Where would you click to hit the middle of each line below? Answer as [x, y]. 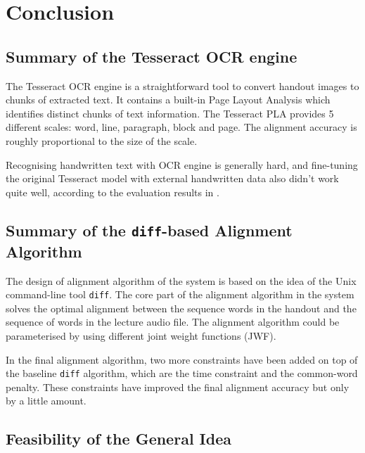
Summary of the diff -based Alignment [149, 230]
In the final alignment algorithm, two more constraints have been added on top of [182, 359]
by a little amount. [46, 401]
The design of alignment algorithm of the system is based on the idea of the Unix [181, 280]
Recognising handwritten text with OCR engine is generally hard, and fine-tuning [182, 164]
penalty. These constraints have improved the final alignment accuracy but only [178, 387]
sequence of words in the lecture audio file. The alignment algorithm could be [173, 322]
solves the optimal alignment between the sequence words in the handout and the [181, 308]
